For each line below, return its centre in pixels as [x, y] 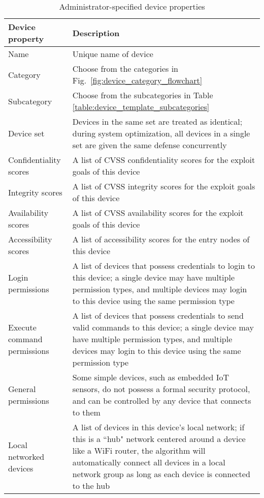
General [22, 389]
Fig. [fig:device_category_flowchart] [137, 80]
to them [86, 412]
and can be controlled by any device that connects [162, 400]
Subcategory [30, 101]
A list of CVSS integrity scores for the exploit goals [164, 186]
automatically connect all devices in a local [149, 462]
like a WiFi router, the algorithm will [139, 450]
